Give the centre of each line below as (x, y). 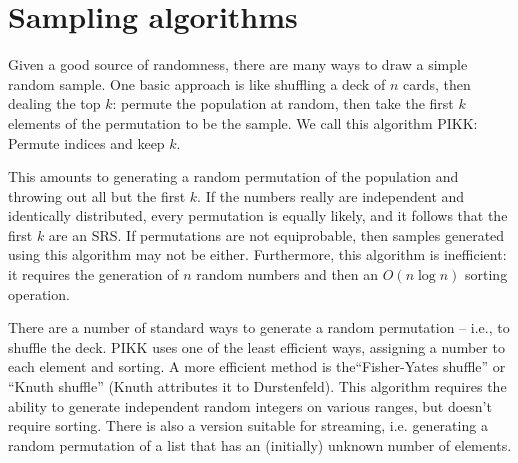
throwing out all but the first (97, 195)
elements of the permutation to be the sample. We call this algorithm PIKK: (243, 122)
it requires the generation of (93, 274)
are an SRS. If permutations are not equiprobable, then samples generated (276, 234)
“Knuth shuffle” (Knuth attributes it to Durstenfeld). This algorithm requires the (257, 386)
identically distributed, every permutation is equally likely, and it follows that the (258, 215)
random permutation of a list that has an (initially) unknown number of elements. (260, 444)
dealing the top (54, 103)
